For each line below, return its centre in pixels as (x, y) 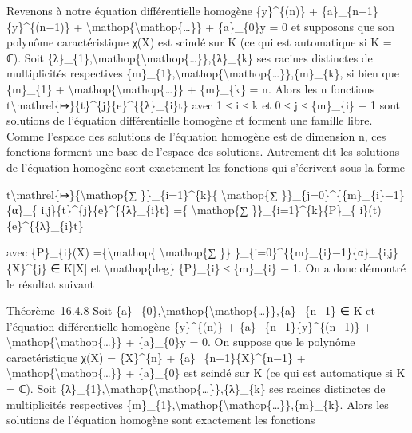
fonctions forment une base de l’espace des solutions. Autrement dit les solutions (203, 151)
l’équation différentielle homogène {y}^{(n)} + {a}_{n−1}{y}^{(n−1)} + (190, 326)
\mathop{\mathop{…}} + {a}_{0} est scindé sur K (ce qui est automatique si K (206, 373)
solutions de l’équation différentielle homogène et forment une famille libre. (190, 120)
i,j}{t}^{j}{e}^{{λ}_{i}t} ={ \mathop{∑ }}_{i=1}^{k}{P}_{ (198, 210)
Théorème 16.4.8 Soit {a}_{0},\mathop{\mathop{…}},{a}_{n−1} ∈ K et (191, 310)
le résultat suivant (50, 283)
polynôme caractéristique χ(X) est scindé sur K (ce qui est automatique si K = (199, 42)
